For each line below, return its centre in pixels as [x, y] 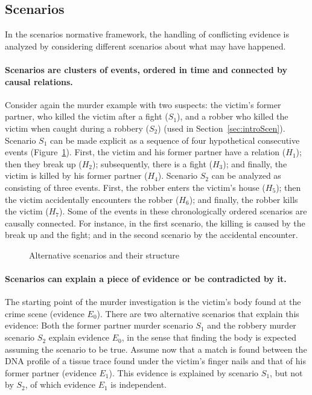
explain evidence [79, 337]
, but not [286, 372]
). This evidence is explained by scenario [184, 372]
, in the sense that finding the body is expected [209, 337]
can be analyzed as [246, 175]
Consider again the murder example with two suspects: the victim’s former [143, 104]
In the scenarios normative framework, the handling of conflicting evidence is [147, 34]
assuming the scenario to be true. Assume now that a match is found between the [156, 349]
